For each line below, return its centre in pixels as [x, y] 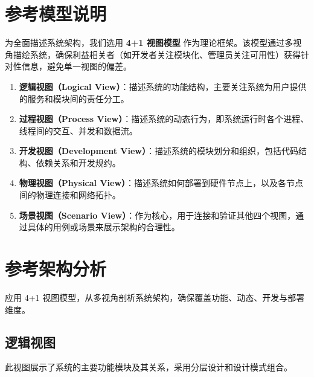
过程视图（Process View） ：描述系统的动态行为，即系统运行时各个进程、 [164, 119]
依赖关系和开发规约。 [78, 162]
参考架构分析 [56, 269]
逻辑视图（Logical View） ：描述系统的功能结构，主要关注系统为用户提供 [163, 86]
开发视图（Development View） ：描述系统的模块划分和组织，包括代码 [159, 151]
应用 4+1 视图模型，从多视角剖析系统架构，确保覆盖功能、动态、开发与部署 [155, 297]
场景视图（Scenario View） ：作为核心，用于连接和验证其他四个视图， [157, 215]
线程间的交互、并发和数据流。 [78, 130]
